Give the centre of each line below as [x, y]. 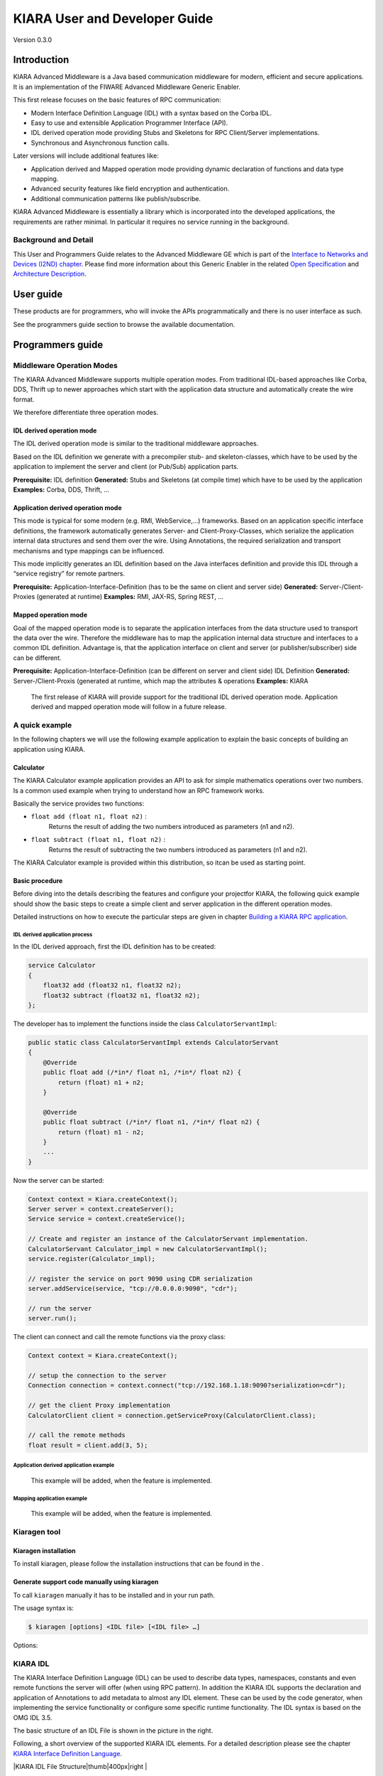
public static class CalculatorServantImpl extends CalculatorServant [154, 1043]
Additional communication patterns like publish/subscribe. [116, 198]
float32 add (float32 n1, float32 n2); [112, 985]
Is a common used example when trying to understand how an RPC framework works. [139, 790]
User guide [38, 294]
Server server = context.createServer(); [101, 1209]
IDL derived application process [53, 934]
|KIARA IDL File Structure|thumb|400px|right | [80, 1767]
